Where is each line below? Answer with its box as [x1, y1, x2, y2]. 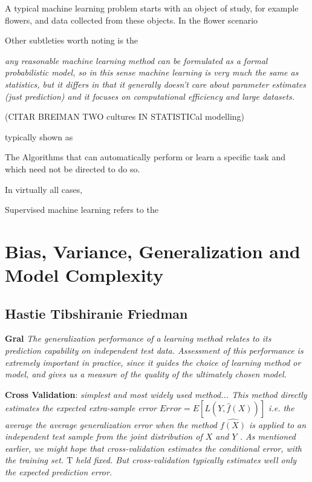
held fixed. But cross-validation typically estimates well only [76, 454, 297, 466]
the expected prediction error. [5, 466, 112, 478]
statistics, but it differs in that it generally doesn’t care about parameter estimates [5, 77, 306, 90]
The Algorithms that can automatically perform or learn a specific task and [5, 151, 285, 163]
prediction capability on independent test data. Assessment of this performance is [5, 344, 304, 357]
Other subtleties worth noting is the [5, 34, 138, 47]
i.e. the [268, 402, 294, 414]
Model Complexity [5, 262, 164, 287]
